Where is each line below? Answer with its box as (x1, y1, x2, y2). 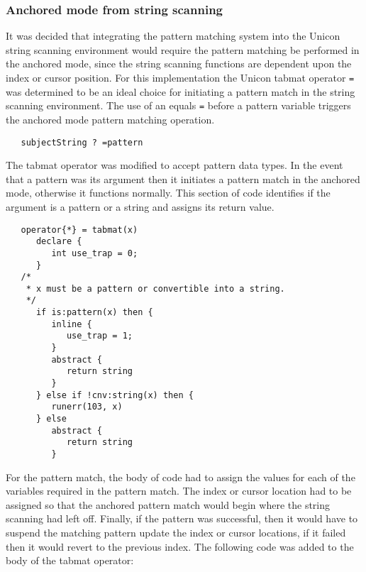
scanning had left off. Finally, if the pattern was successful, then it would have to (6, 511, 358, 526)
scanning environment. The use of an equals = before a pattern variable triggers (6, 98, 351, 113)
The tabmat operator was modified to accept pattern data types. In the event (6, 158, 343, 172)
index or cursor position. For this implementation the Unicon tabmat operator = (6, 70, 355, 84)
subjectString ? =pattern (21, 137, 143, 148)
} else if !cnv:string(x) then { (35, 390, 194, 400)
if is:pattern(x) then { (35, 307, 153, 318)
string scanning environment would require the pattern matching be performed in (6, 42, 360, 57)
